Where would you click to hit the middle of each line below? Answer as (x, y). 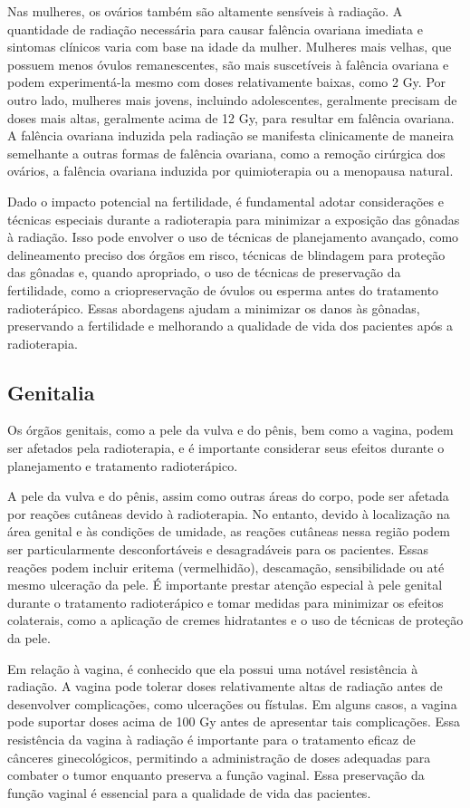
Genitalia (51, 392)
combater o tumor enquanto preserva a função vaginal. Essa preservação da (216, 775)
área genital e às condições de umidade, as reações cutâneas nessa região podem (229, 531)
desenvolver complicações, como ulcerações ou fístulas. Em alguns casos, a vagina (232, 703)
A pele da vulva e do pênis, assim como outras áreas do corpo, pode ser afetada (228, 496)
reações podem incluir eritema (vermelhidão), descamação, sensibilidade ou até (226, 567)
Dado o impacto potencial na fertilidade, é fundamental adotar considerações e (225, 201)
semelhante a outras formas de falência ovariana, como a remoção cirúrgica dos (226, 153)
